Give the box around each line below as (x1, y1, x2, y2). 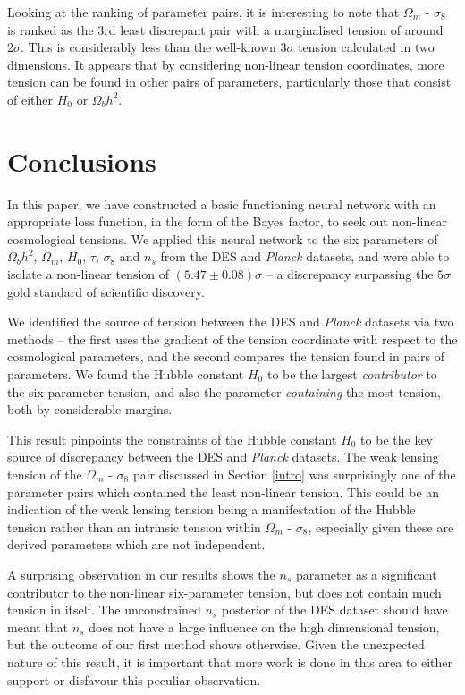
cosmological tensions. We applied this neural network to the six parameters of (7, 229, 438, 248)
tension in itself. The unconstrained (7, 600, 201, 619)
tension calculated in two (298, 38, 435, 56)
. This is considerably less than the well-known (21, 38, 276, 56)
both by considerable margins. (7, 400, 173, 419)
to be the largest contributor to (266, 365, 437, 384)
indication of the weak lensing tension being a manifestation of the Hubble (7, 500, 416, 519)
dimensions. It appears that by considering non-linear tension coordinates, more (7, 55, 444, 73)
